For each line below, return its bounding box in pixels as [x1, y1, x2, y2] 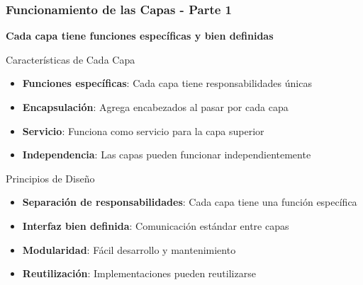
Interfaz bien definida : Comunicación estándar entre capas [22, 218, 289, 233]
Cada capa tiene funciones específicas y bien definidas [6, 28, 274, 43]
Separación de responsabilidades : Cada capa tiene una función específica [22, 194, 357, 209]
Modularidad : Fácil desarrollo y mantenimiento [22, 242, 236, 257]
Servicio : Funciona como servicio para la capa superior [22, 123, 264, 138]
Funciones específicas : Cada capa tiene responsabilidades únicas [22, 76, 312, 91]
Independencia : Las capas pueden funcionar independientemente [22, 147, 311, 162]
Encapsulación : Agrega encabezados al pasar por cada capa [22, 100, 289, 114]
